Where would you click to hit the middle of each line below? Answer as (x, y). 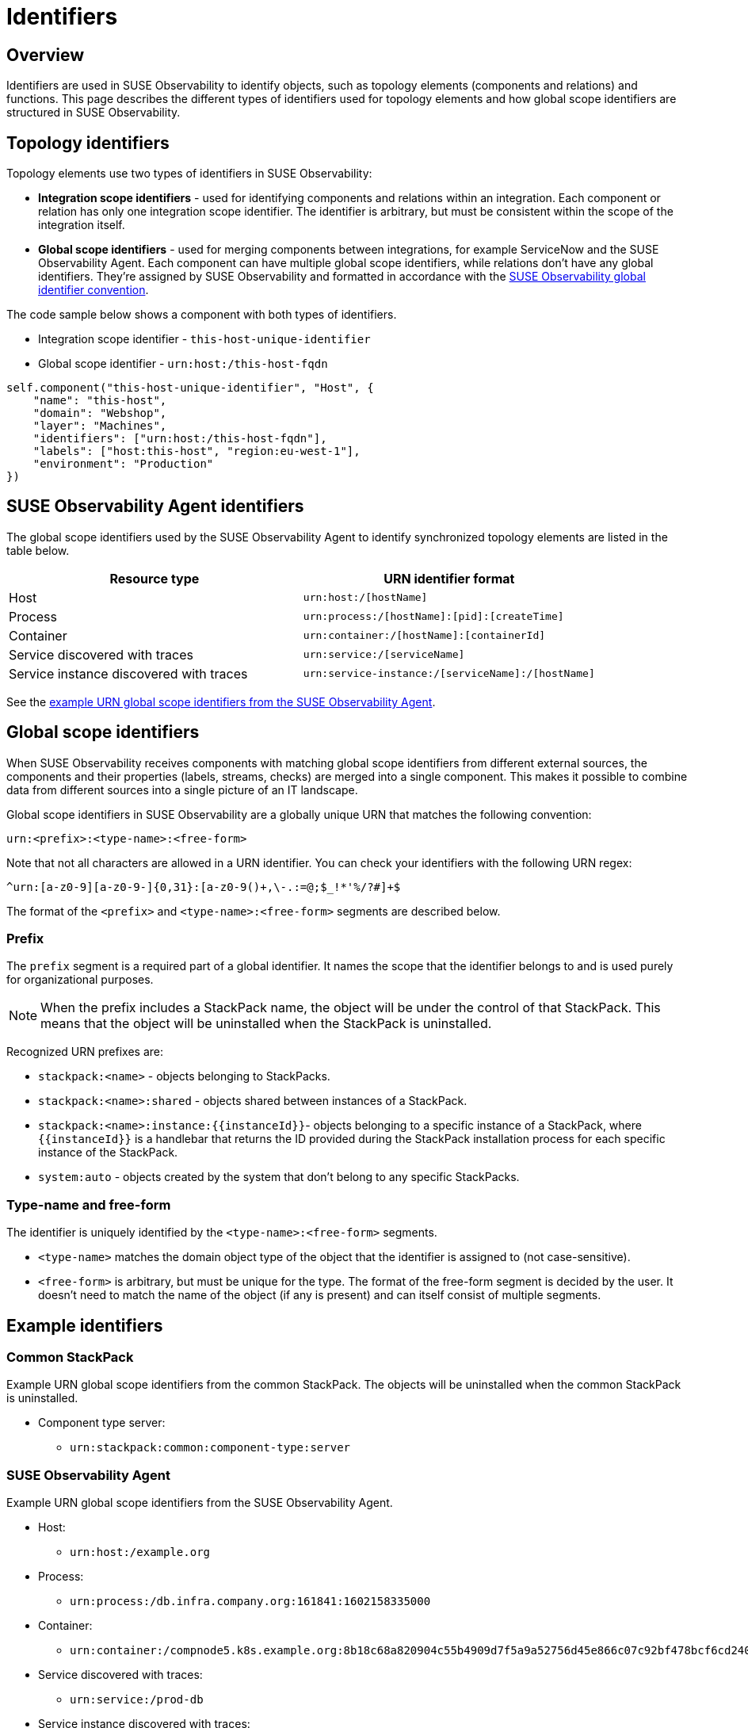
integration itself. (82, 225)
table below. (38, 550)
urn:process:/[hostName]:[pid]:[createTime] (433, 617)
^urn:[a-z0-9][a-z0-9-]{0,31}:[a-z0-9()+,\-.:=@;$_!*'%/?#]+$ (204, 887)
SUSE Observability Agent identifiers (155, 507)
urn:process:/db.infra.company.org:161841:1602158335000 (250, 1602)
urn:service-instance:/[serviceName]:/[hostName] (449, 674)
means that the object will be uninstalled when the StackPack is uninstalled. (266, 1024)
